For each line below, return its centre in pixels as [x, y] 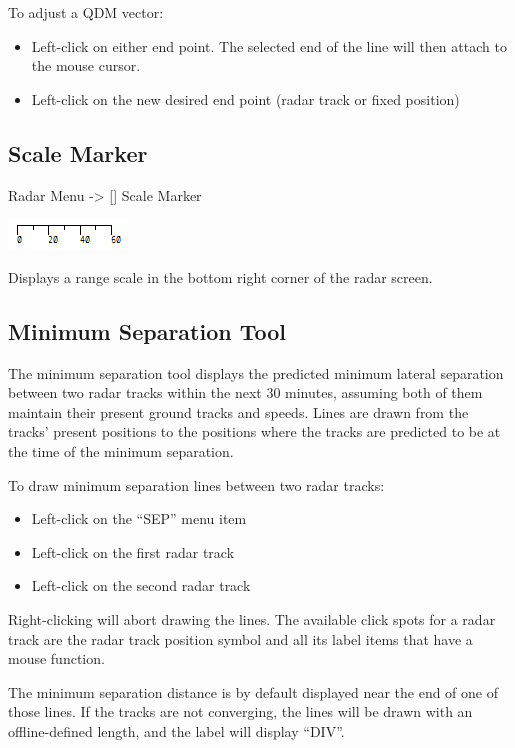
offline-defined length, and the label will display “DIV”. [176, 730]
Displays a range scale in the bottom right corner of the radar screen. [220, 276]
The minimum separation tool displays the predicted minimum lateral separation [256, 372]
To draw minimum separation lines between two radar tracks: [196, 484]
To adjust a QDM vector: [86, 12]
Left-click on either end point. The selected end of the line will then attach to [269, 45]
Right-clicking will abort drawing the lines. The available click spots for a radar [252, 618]
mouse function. [56, 658]
